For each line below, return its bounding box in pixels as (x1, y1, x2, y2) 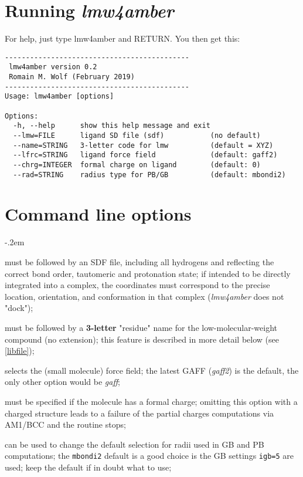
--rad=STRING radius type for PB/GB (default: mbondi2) (13, 170, 286, 179)
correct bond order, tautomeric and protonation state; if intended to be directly (5, 267, 291, 279)
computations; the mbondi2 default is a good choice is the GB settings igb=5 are (5, 449, 294, 462)
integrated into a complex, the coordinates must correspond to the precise (5, 279, 270, 291)
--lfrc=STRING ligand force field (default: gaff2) (13, 151, 278, 160)
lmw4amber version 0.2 (9, 63, 97, 72)
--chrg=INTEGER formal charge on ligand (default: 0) (13, 160, 261, 169)
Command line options (5, 202, 192, 226)
